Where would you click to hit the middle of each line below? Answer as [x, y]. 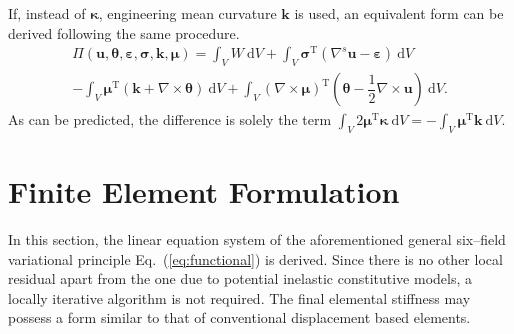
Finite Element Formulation [204, 191]
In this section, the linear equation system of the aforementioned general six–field [257, 239]
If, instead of [47, 13]
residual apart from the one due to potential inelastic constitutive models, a [240, 278]
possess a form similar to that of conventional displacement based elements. [239, 317]
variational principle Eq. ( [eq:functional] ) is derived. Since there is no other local [255, 258]
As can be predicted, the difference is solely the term [170, 119]
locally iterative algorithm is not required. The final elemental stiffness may [239, 297]
